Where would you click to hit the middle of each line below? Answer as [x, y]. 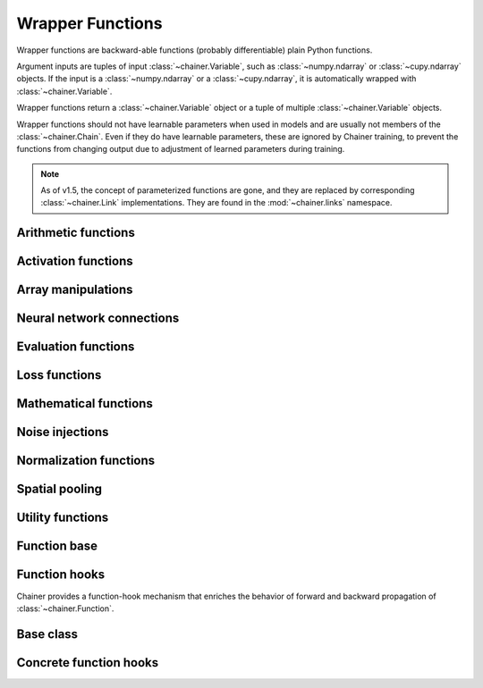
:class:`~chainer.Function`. [65, 608]
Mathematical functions [85, 403]
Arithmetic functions [76, 233]
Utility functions [63, 518]
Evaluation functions [76, 347]
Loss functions [59, 375]
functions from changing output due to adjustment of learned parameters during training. [181, 149]
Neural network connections [98, 319]
